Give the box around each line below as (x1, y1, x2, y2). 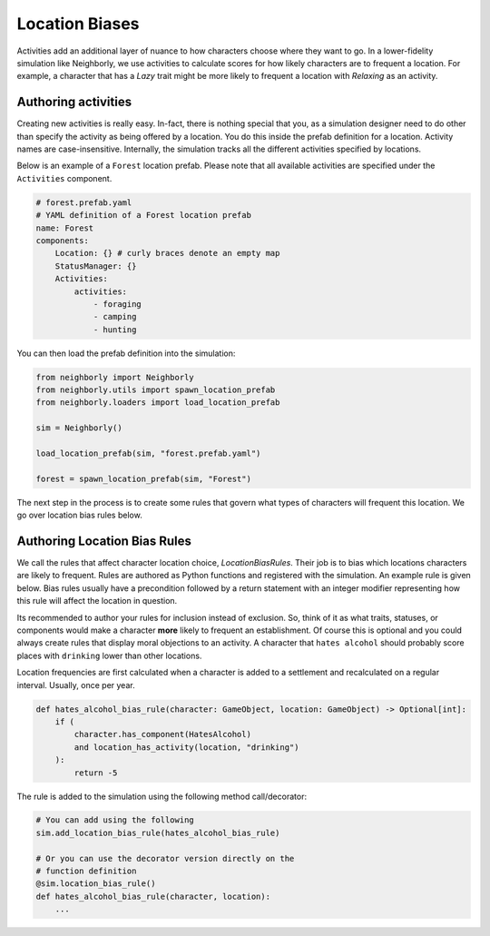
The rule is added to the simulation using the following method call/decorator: (16, 791, 308, 802)
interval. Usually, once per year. (16, 679, 135, 690)
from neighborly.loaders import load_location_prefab (35, 398, 280, 408)
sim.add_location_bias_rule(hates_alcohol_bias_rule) (35, 827, 280, 838)
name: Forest (35, 222, 94, 233)
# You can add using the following (35, 815, 194, 825)
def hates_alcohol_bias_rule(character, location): (35, 891, 271, 902)
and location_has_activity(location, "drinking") (73, 742, 299, 753)
